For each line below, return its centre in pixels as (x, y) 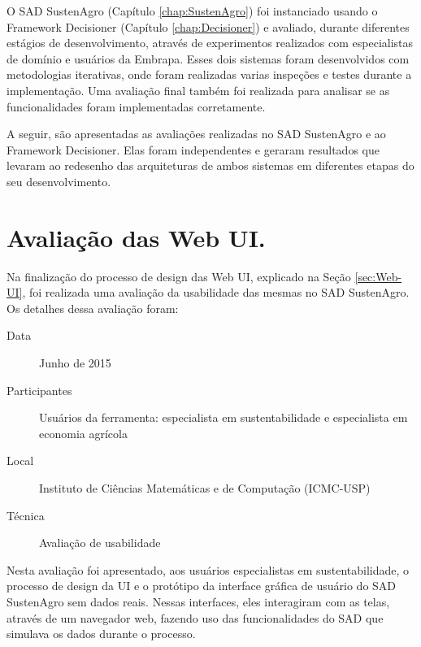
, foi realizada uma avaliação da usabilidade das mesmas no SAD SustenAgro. (216, 292)
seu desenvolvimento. (59, 181)
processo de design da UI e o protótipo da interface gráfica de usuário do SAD (202, 586)
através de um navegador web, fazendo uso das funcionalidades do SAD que (195, 617)
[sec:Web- (378, 276)
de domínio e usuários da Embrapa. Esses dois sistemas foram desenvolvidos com (208, 58)
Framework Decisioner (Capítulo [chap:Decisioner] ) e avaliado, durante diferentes (208, 26)
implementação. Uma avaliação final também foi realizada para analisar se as (198, 90)
